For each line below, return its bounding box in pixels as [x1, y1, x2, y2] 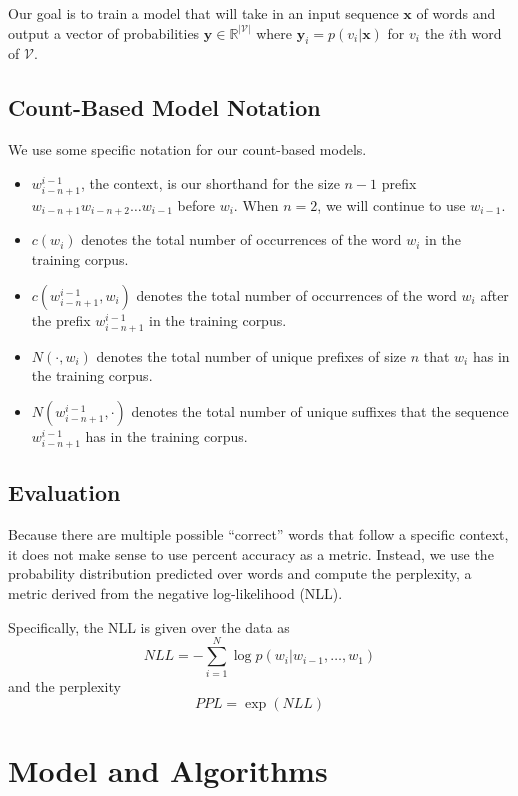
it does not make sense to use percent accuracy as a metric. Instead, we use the [8, 543, 494, 564]
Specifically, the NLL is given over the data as [8, 616, 290, 637]
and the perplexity [8, 676, 121, 697]
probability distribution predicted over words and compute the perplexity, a [8, 563, 472, 584]
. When [233, 194, 279, 215]
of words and [416, 3, 496, 23]
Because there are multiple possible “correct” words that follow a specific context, [8, 524, 509, 545]
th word [453, 22, 502, 43]
